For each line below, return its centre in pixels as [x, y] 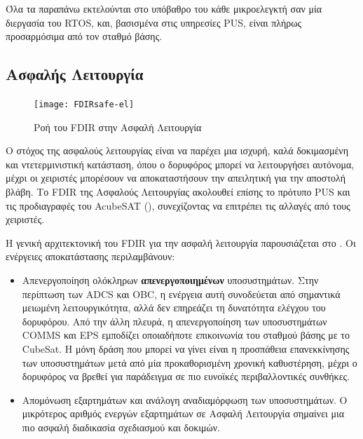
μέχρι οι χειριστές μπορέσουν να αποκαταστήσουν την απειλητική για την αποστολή [176, 178]
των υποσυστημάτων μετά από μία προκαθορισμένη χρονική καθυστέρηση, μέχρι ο [190, 362]
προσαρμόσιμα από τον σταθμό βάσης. [84, 36]
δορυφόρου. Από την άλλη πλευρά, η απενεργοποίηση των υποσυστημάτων [174, 321]
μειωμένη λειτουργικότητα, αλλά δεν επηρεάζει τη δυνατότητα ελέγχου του [174, 308]
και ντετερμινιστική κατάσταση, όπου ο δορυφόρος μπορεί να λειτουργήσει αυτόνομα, [180, 164]
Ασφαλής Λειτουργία [75, 74]
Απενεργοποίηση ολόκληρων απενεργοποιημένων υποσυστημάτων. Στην [170, 279]
